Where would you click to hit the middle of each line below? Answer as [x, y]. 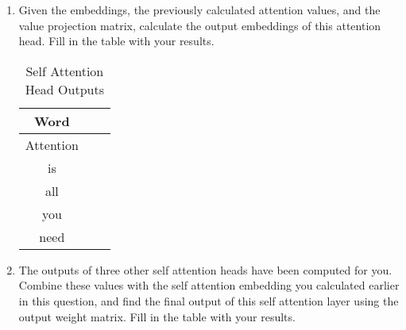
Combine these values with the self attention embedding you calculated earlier [209, 285]
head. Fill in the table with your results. [116, 41]
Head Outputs [64, 89]
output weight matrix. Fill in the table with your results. [157, 316]
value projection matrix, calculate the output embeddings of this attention [200, 25]
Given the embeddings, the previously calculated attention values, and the [199, 10]
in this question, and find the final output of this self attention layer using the [209, 300]
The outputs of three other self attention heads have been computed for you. [205, 269]
